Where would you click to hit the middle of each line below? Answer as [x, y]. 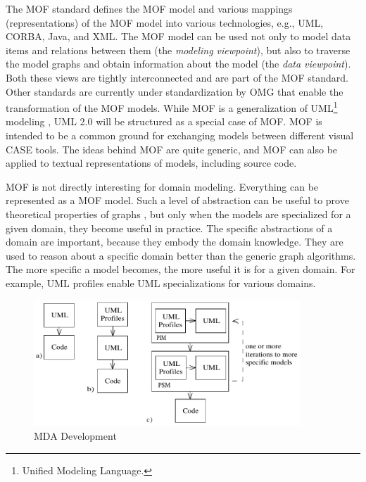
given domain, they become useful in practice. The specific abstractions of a [169, 228]
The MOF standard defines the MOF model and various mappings [149, 8]
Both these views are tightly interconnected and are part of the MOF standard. [177, 77]
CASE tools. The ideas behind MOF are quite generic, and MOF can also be [172, 149]
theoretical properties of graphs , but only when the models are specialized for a [178, 214]
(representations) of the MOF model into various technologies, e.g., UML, [165, 22]
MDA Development [75, 436]
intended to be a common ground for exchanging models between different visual [180, 135]
